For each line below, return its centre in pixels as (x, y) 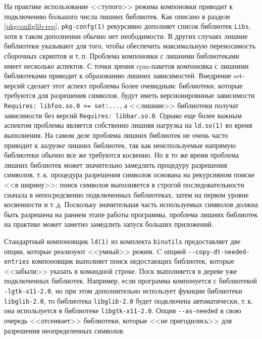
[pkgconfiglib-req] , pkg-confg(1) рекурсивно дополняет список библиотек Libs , (127, 26)
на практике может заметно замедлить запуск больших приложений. (109, 224)
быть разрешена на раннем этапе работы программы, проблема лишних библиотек (131, 214)
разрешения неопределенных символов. (65, 330)
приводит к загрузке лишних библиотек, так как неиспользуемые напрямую (120, 145)
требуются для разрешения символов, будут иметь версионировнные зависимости (129, 95)
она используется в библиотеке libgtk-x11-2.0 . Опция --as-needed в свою (123, 310)
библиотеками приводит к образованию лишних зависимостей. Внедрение (118, 76)
